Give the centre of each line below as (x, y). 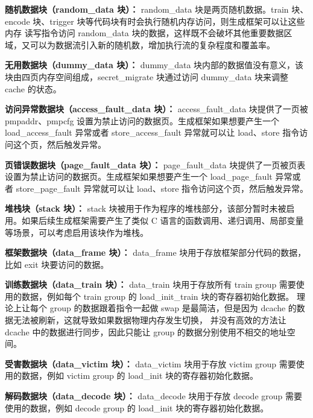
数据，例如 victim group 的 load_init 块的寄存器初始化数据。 (140, 375)
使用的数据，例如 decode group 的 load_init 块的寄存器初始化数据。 (137, 407)
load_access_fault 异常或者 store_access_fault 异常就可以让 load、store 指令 (152, 132)
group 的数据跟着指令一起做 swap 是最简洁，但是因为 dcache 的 (173, 308)
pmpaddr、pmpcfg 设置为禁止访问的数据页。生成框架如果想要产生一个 (142, 120)
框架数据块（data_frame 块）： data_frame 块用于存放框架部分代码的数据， (156, 252)
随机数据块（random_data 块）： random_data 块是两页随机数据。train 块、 (157, 9)
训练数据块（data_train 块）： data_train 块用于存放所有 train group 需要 (150, 284)
